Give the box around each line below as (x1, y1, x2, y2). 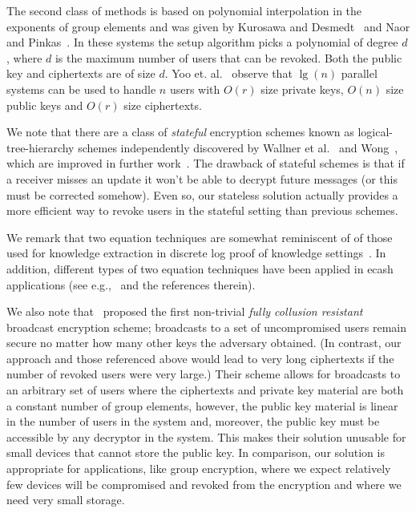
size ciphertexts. (123, 96, 202, 113)
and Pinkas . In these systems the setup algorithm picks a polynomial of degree (6, 34, 398, 50)
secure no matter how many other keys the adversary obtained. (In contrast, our (6, 334, 402, 351)
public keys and (6, 96, 83, 113)
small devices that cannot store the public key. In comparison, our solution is (6, 444, 385, 461)
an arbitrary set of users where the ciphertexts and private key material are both (6, 382, 404, 398)
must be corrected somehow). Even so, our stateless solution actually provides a (6, 186, 398, 203)
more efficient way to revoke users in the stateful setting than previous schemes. (6, 202, 398, 219)
